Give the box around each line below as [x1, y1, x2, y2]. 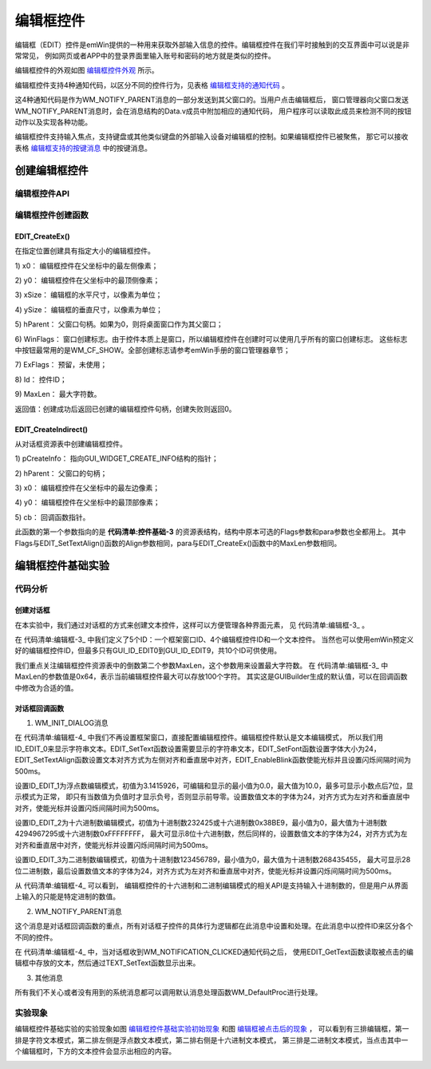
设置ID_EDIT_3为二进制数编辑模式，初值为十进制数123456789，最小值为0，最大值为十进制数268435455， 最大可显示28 [14, 855, 411, 865]
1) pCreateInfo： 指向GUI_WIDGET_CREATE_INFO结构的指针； [14, 453, 219, 463]
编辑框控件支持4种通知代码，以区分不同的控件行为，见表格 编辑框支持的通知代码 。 [14, 80, 289, 89]
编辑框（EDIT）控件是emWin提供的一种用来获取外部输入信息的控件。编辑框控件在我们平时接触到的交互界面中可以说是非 [14, 40, 410, 49]
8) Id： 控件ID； [14, 374, 67, 384]
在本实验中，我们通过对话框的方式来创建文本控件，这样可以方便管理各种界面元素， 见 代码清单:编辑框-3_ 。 [14, 620, 370, 630]
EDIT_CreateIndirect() [14, 424, 88, 434]
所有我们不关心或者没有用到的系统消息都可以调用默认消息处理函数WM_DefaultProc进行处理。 [14, 988, 322, 997]
